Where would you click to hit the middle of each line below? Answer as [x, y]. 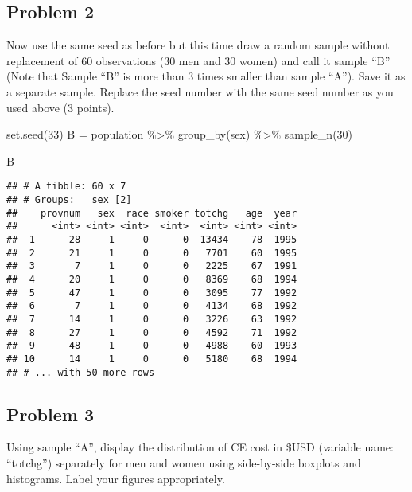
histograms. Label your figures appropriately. [116, 478]
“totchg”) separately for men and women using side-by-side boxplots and [184, 463]
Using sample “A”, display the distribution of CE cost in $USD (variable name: [200, 447]
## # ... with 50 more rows [81, 372]
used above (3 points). [60, 107]
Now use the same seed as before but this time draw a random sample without [198, 45]
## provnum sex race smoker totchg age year [152, 213]
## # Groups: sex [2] [69, 200]
